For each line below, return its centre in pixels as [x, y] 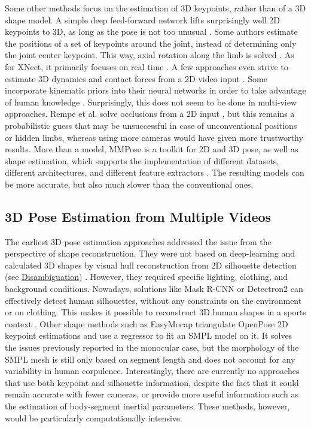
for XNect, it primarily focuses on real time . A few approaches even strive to [147, 66]
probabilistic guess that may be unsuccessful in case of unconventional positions [151, 125]
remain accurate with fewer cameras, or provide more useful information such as [152, 394]
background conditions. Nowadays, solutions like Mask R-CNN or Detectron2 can [154, 289]
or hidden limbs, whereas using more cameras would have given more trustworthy [154, 137]
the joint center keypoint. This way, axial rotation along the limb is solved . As [150, 55]
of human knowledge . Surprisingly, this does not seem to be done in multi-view [151, 102]
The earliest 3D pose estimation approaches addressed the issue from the [138, 241]
